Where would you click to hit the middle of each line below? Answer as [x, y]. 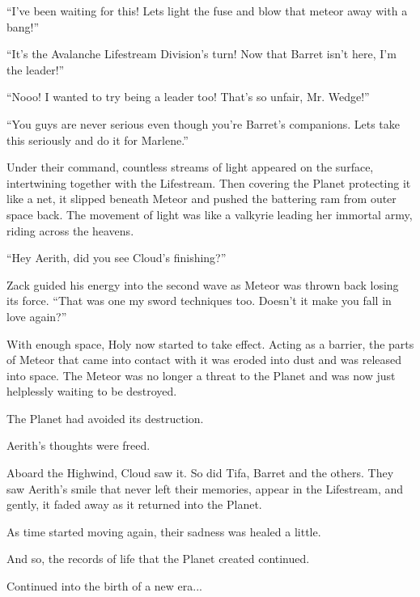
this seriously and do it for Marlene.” [98, 140]
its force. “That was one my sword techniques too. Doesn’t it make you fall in [199, 301]
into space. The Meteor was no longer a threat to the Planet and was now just [201, 375]
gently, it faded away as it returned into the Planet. [134, 504]
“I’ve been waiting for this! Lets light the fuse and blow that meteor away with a [207, 11]
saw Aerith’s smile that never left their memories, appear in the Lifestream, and [205, 488]
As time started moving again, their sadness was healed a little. [164, 531]
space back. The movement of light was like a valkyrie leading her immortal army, [210, 214]
